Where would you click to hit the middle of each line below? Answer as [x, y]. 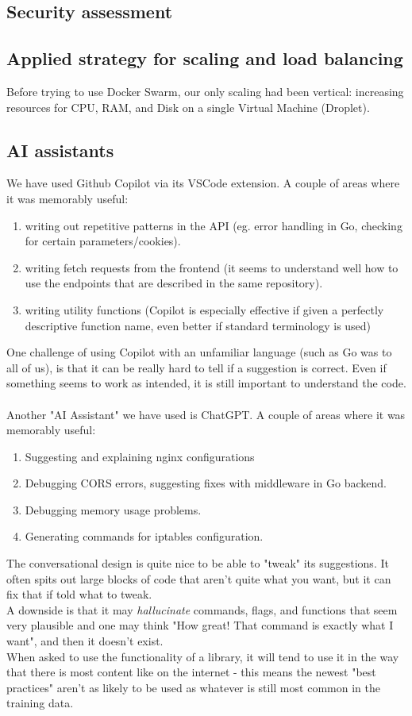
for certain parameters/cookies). [103, 241]
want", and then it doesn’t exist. [85, 641]
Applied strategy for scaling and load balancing [205, 58]
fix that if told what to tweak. [79, 594]
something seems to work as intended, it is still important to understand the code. [206, 383]
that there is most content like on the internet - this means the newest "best [191, 672]
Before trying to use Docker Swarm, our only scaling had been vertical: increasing [205, 91]
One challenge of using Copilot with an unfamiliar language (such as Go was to [199, 352]
